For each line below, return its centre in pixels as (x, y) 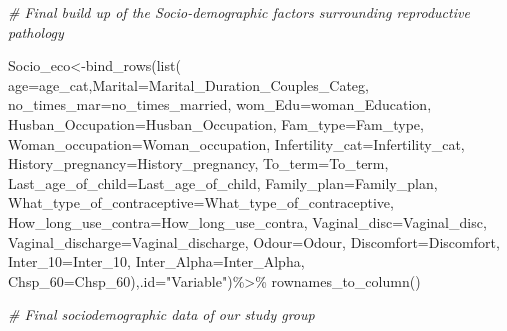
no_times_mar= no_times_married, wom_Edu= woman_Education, (220, 104)
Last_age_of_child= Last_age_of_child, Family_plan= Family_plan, (223, 182)
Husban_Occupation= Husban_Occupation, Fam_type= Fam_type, (216, 123)
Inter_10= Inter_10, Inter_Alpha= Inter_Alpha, (156, 261)
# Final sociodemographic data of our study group (161, 314)
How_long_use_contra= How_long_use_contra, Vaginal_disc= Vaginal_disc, (247, 221)
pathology (36, 31)
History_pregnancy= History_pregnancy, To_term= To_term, (198, 163)
